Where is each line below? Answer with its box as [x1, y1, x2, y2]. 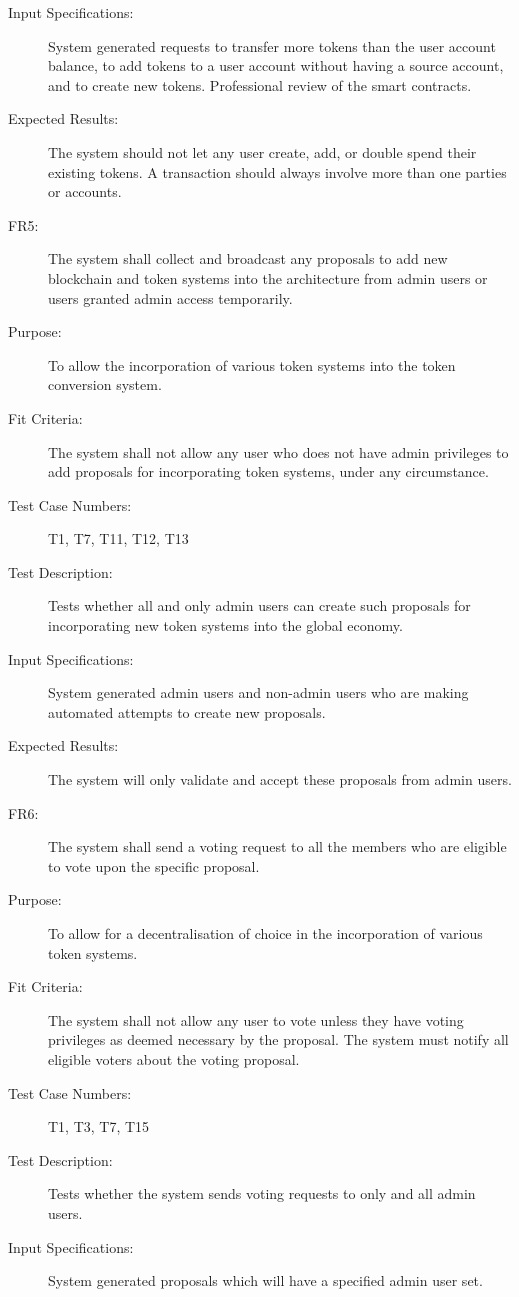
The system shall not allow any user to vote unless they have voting [48, 1009, 464, 1030]
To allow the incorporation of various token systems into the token [48, 354, 456, 375]
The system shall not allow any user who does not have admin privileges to [48, 441, 509, 462]
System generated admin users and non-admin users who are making [48, 682, 469, 703]
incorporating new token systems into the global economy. [48, 615, 403, 636]
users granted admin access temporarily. [48, 287, 293, 308]
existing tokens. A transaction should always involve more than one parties [48, 161, 507, 182]
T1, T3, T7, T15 [48, 1116, 150, 1137]
